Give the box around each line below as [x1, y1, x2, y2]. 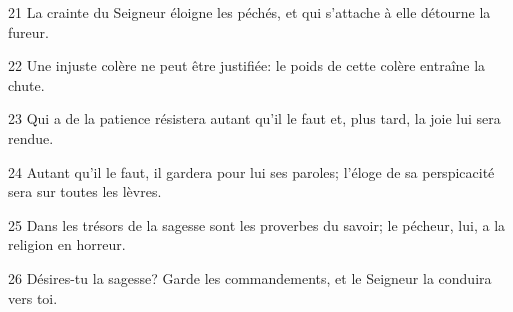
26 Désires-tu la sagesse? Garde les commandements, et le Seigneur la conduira [8, 267, 492, 288]
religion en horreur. [8, 234, 126, 255]
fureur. [8, 21, 49, 42]
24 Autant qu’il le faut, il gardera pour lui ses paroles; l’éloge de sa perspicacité [8, 161, 495, 182]
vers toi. [8, 287, 58, 308]
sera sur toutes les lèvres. [8, 181, 162, 202]
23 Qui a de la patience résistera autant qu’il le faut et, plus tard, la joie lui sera [8, 108, 501, 129]
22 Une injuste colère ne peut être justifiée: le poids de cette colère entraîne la [8, 55, 486, 76]
